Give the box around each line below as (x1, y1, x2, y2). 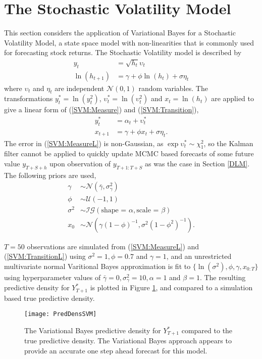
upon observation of (49, 158, 111, 169)
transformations (4, 93, 53, 104)
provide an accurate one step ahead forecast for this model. (24, 345, 207, 356)
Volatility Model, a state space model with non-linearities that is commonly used (4, 37, 254, 48)
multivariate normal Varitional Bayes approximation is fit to (4, 260, 191, 271)
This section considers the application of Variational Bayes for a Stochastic (4, 27, 236, 38)
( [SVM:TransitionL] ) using (4, 251, 86, 261)
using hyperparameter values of (4, 272, 101, 282)
